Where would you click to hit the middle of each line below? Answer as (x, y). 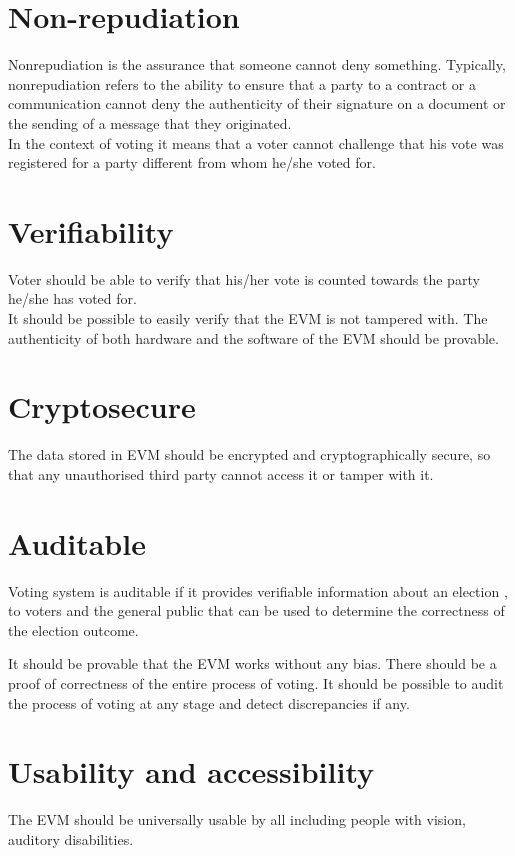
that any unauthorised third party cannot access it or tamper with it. (221, 473)
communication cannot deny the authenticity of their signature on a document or (257, 103)
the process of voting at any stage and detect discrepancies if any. (209, 702)
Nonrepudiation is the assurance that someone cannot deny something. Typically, (257, 64)
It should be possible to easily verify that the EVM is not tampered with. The (248, 318)
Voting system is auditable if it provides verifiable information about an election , (258, 590)
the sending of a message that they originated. (150, 122)
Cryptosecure (102, 406)
